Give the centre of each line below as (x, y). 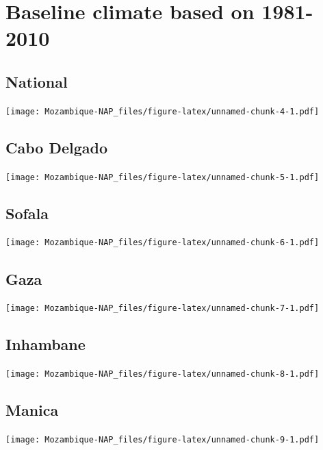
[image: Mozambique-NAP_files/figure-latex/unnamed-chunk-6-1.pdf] (163, 243)
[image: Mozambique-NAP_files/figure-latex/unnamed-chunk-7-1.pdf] (163, 309)
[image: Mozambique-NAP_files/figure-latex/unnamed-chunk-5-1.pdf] (163, 177)
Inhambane (46, 344)
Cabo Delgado (56, 147)
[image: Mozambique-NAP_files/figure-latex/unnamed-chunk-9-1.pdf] (163, 440)
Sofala (27, 213)
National (37, 81)
